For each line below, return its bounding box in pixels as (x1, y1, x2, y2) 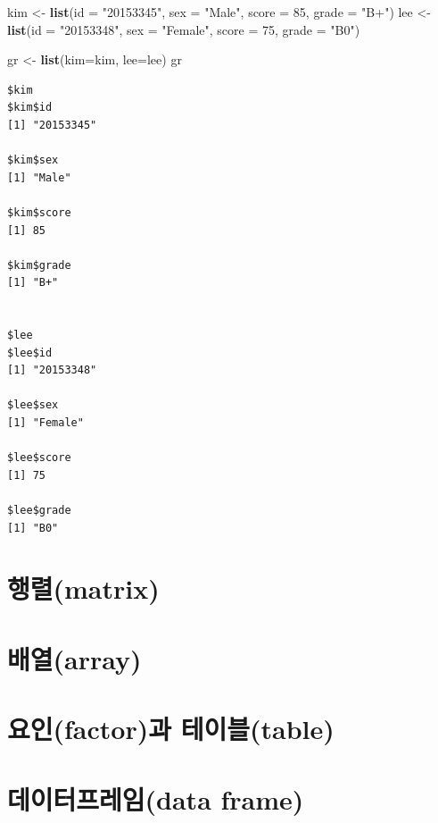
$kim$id (7, 101, 53, 114)
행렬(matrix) (7, 570, 160, 607)
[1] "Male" (7, 171, 71, 184)
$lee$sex (7, 399, 59, 412)
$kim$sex (7, 154, 59, 167)
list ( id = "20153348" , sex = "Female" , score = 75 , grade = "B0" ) (7, 20, 360, 38)
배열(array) (7, 640, 142, 676)
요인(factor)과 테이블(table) (7, 710, 335, 747)
